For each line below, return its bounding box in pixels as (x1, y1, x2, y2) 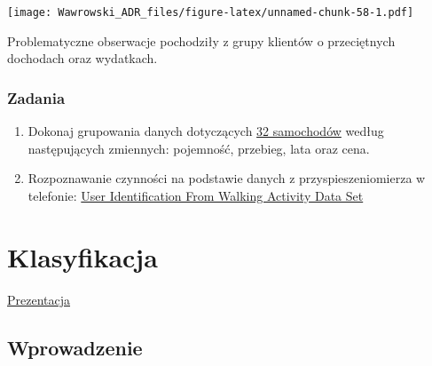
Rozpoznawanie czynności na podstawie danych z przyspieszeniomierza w (27, 169, 426, 187)
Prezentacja (7, 290, 71, 308)
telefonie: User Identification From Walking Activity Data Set (27, 186, 364, 204)
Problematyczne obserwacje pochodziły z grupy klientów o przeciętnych (7, 31, 396, 50)
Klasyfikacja (7, 238, 158, 274)
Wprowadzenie (7, 333, 143, 361)
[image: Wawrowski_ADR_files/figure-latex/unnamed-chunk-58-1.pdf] (7, 6, 414, 19)
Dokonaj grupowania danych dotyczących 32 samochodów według (27, 122, 384, 140)
